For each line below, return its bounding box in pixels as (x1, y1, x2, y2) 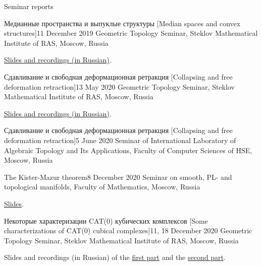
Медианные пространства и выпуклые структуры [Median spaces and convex (4, 18, 241, 28)
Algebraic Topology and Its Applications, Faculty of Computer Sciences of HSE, (4, 145, 252, 155)
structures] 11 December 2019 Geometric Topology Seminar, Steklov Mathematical (4, 28, 258, 38)
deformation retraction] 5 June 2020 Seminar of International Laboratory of (4, 135, 236, 145)
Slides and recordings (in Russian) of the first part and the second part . (4, 252, 226, 262)
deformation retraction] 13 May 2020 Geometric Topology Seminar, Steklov (4, 81, 235, 92)
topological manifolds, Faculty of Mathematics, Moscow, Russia (4, 181, 200, 192)
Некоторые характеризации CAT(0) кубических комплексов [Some (4, 215, 208, 226)
